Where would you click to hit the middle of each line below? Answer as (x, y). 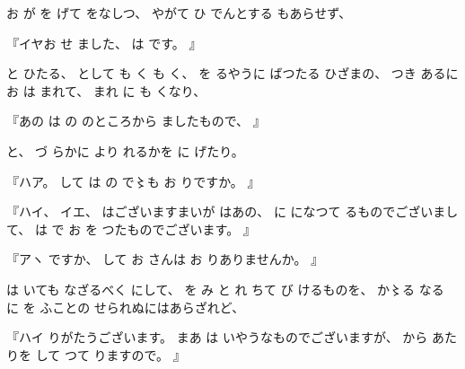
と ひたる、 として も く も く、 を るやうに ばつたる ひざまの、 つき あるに (232, 73)
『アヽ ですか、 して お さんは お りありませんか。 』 (165, 259)
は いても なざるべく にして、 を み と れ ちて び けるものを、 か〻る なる (225, 289)
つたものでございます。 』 (179, 228)
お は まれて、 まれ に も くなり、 (106, 90)
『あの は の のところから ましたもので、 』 (136, 121)
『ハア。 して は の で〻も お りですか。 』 (133, 181)
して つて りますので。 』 (110, 354)
